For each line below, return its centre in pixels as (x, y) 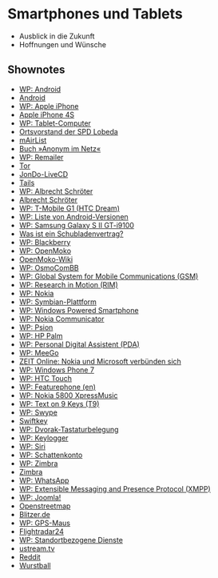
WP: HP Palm (41, 335)
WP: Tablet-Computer (55, 123)
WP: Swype (38, 412)
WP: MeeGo (39, 352)
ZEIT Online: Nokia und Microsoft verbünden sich (100, 361)
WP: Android (40, 89)
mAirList (33, 140)
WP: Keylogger (44, 438)
